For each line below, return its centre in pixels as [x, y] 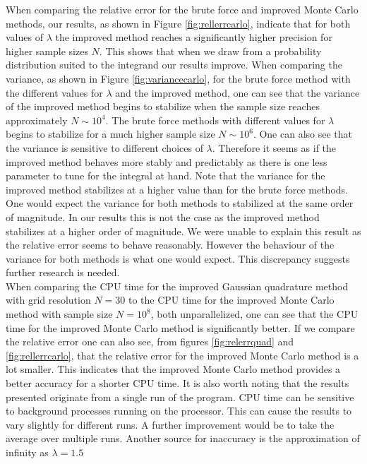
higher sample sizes [47, 50]
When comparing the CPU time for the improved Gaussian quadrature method [177, 286]
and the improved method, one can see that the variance [237, 92]
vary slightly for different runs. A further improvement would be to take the [170, 424]
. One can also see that [303, 134]
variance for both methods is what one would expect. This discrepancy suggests [178, 258]
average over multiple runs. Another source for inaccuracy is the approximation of [183, 438]
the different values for [54, 92]
